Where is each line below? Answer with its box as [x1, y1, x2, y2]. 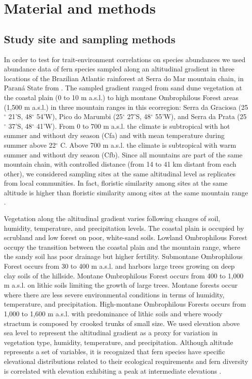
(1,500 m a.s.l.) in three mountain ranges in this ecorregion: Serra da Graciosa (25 [4, 102, 248, 112]
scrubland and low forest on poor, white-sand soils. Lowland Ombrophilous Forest [4, 232, 248, 242]
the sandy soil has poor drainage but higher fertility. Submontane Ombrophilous [4, 251, 243, 261]
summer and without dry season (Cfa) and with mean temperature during [4, 130, 225, 140]
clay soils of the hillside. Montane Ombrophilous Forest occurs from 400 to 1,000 [4, 270, 244, 280]
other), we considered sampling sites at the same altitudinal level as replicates [4, 168, 235, 178]
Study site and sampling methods [4, 31, 176, 46]
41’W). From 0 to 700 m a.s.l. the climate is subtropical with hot [36, 121, 230, 131]
